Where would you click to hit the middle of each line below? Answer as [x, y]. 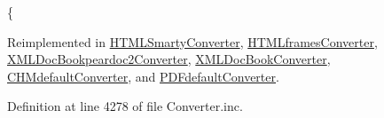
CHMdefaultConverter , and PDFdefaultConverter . [143, 76]
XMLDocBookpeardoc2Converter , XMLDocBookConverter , [169, 59]
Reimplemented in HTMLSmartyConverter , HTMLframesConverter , [192, 41]
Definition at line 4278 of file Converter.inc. [125, 106]
